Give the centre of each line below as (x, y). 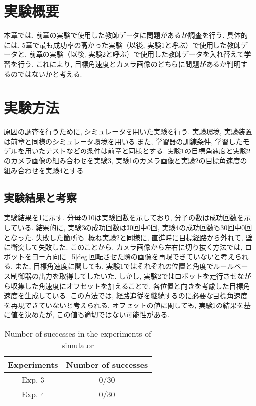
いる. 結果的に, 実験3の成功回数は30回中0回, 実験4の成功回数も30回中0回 (135, 227)
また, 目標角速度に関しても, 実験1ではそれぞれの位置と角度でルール (125, 266)
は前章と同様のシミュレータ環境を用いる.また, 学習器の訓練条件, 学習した (123, 141)
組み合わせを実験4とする (44, 170)
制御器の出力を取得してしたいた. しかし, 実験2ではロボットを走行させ (124, 276)
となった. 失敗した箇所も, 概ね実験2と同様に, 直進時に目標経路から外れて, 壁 (128, 237)
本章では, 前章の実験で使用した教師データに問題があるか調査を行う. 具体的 (126, 35)
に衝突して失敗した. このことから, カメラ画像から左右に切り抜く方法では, (123, 247)
